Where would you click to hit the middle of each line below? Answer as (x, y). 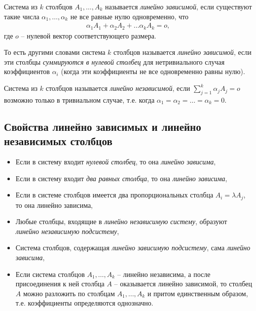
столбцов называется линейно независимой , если (118, 88)
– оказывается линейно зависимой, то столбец (183, 284)
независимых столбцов (58, 141)
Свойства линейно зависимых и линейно (103, 126)
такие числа (22, 16)
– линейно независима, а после (164, 274)
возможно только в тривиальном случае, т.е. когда (79, 99)
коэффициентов (27, 71)
